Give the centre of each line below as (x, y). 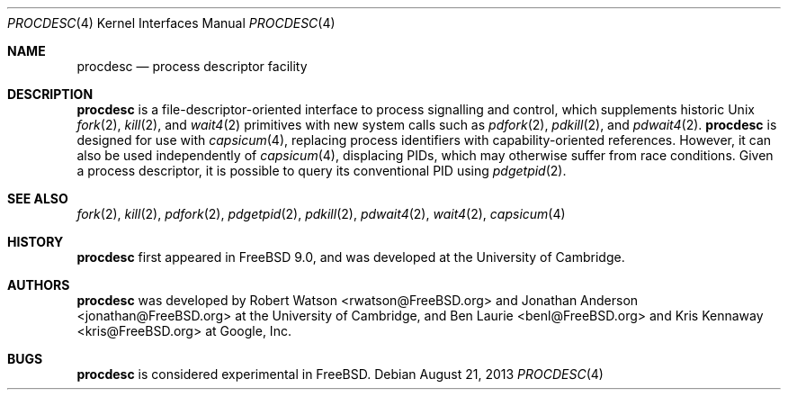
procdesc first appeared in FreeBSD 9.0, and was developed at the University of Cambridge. (351, 257)
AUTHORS (39, 285)
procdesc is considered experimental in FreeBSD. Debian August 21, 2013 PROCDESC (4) (340, 374)
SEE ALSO (38, 198)
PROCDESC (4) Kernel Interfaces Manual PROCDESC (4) (171, 23)
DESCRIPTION (50, 94)
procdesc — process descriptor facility (192, 66)
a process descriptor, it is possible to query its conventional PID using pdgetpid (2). (322, 171)
